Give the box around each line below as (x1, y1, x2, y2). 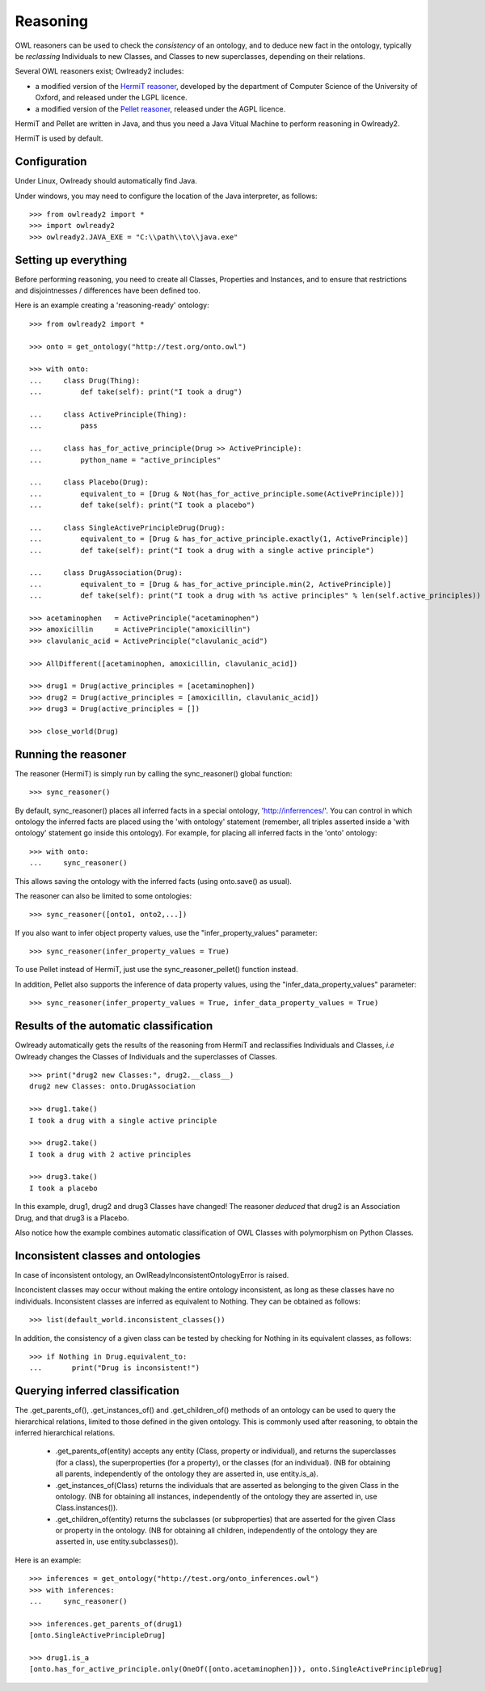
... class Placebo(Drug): (29, 478, 150, 487)
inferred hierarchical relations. (15, 1427, 116, 1437)
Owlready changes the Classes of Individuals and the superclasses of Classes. (15, 1051, 278, 1061)
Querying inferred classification (15, 1384, 179, 1398)
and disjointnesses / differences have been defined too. (15, 285, 201, 295)
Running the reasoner (15, 747, 127, 761)
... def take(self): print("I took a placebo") (29, 501, 255, 509)
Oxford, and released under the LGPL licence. (35, 93, 188, 103)
